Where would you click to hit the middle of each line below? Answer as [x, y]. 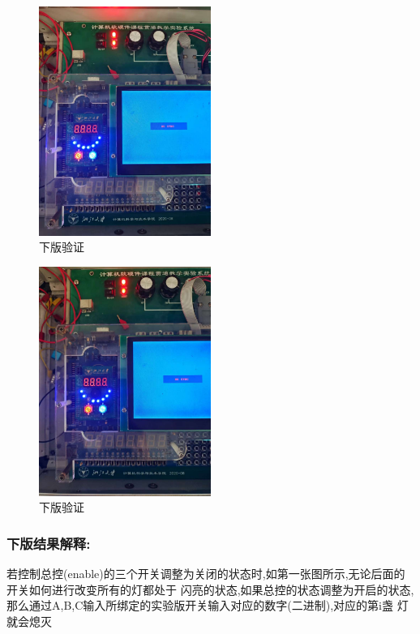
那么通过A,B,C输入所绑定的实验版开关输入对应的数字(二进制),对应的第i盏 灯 [208, 605]
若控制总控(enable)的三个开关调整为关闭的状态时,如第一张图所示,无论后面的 [206, 573]
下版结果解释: [49, 543]
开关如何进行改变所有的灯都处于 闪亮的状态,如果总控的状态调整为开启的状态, [210, 589]
